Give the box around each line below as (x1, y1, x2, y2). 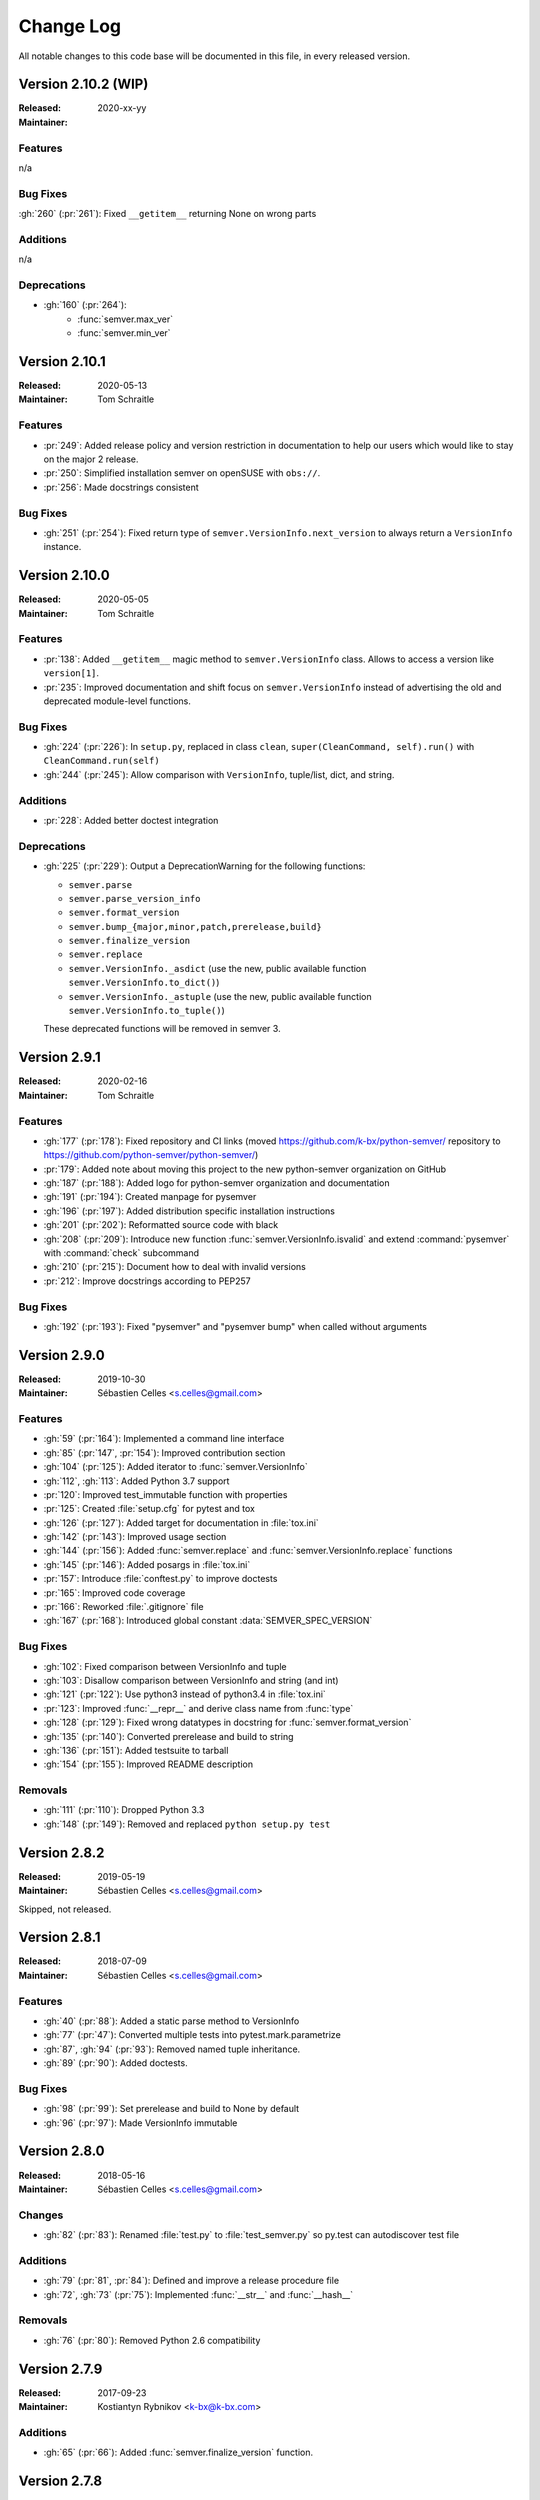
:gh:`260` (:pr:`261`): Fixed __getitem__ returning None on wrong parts (18, 208, 317, 220)
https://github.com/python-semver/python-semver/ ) (43, 1149, 259, 1161)
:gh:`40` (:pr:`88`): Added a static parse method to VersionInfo (43, 2015, 300, 2027)
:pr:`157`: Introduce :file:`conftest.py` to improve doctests (43, 1573, 278, 1585)
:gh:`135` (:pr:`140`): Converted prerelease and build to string (43, 1730, 294, 1742)
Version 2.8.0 (18, 2143, 105, 2160)
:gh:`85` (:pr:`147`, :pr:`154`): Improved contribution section (43, 1446, 286, 1459)
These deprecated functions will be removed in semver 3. (43, 1023, 281, 1035)
